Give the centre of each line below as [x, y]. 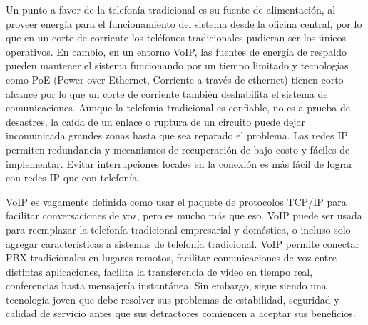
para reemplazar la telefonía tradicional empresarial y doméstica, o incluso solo [178, 229]
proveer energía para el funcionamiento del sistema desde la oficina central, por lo [184, 23]
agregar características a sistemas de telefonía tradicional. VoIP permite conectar [183, 243]
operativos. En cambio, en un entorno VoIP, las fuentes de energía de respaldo [177, 51]
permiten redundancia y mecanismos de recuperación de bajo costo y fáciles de [178, 149]
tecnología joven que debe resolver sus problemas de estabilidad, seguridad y [173, 299]
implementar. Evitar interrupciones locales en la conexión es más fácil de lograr [179, 163]
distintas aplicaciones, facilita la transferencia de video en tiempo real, [159, 271]
